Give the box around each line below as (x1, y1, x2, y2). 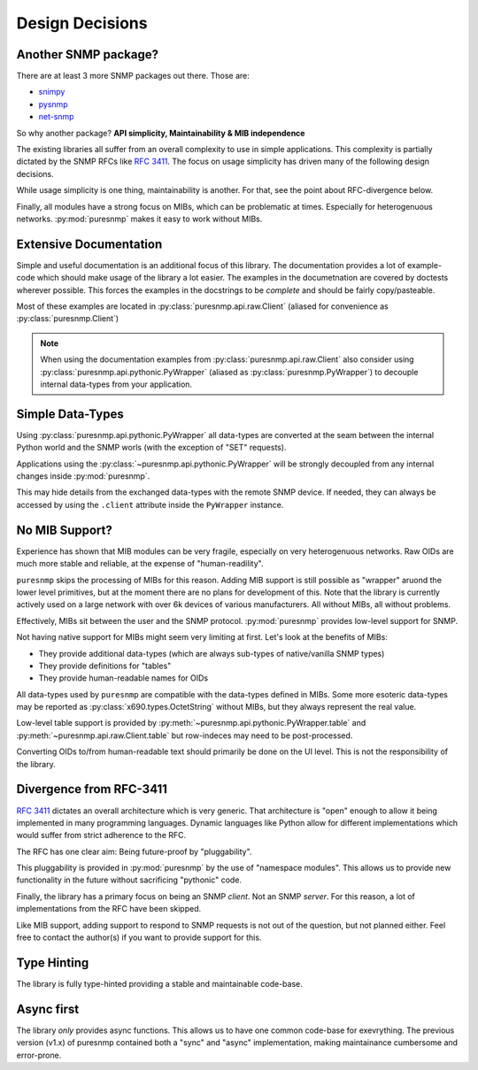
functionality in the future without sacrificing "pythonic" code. (16, 874, 243, 885)
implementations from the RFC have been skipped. (16, 904, 202, 914)
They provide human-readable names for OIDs (38, 673, 208, 683)
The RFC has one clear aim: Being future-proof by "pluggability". (16, 846, 252, 857)
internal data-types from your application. (40, 379, 193, 389)
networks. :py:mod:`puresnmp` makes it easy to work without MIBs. (16, 213, 263, 224)
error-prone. (16, 1050, 62, 1060)
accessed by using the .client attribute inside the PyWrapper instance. (16, 499, 284, 510)
